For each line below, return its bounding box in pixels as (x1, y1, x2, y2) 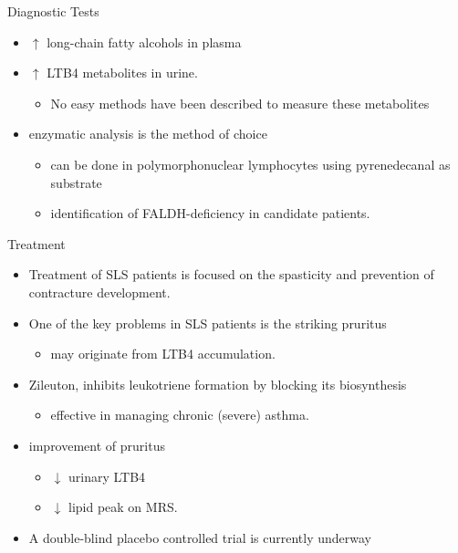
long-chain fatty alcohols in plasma (47, 32, 242, 51)
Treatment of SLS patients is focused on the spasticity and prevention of (28, 265, 434, 284)
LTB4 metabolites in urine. (47, 63, 198, 82)
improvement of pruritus (28, 435, 165, 454)
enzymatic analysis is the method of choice (28, 124, 267, 143)
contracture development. (28, 282, 171, 301)
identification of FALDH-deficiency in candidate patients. (50, 203, 370, 223)
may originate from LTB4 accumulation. (50, 344, 276, 363)
